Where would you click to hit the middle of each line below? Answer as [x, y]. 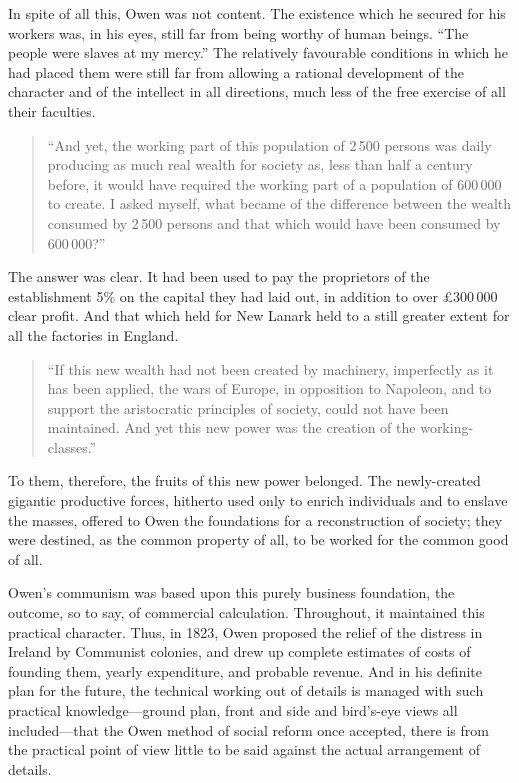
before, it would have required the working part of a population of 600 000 [274, 183]
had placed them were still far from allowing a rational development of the [236, 71]
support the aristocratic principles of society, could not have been [248, 407]
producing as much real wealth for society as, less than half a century [260, 164]
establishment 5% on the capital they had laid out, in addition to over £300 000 [253, 295]
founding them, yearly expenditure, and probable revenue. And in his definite [245, 670]
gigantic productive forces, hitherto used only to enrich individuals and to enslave [258, 500]
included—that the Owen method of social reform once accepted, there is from [248, 729]
